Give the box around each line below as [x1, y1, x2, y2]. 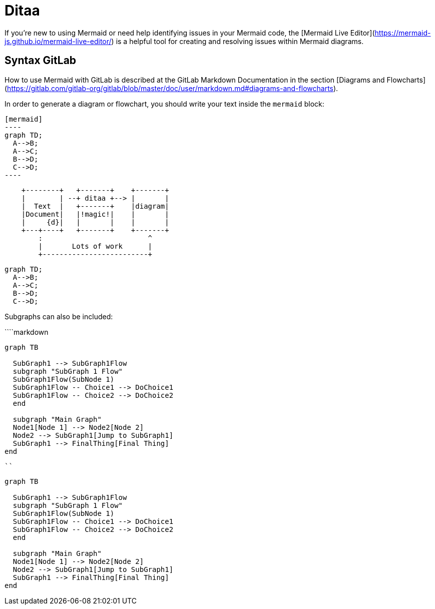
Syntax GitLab [5, 54, 77, 67]
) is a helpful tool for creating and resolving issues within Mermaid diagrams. [111, 37, 364, 46]
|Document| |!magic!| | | [21, 210, 169, 218]
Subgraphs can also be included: [5, 312, 113, 321]
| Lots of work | [38, 242, 153, 250]
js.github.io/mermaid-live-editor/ [5, 37, 112, 46]
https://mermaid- [374, 28, 431, 37]
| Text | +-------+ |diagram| [21, 202, 169, 210]
